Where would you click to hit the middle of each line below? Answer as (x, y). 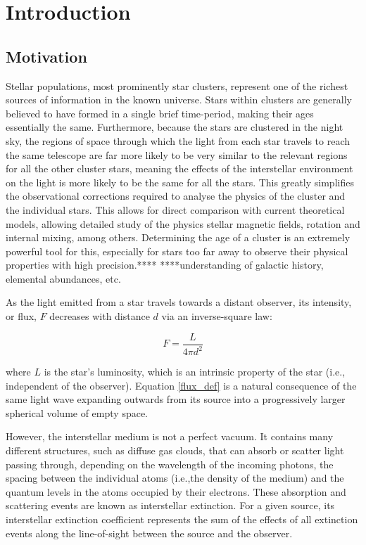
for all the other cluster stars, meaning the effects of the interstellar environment (179, 168)
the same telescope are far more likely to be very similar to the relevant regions (177, 154)
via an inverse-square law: (217, 316)
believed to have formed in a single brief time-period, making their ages (160, 113)
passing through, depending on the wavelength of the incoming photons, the (170, 464)
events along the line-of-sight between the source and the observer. (149, 533)
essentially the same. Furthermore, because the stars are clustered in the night (175, 127)
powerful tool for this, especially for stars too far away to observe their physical (177, 251)
